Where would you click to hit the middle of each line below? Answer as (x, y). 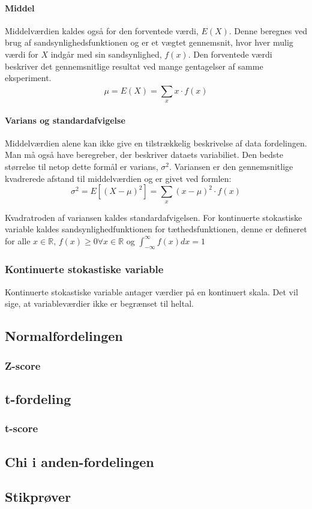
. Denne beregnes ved (268, 30)
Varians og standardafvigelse (65, 120)
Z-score (23, 365)
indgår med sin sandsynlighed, (106, 54)
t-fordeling (38, 398)
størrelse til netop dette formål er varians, (82, 166)
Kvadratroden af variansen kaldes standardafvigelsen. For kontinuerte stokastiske (154, 217)
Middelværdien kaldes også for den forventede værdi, (102, 30)
